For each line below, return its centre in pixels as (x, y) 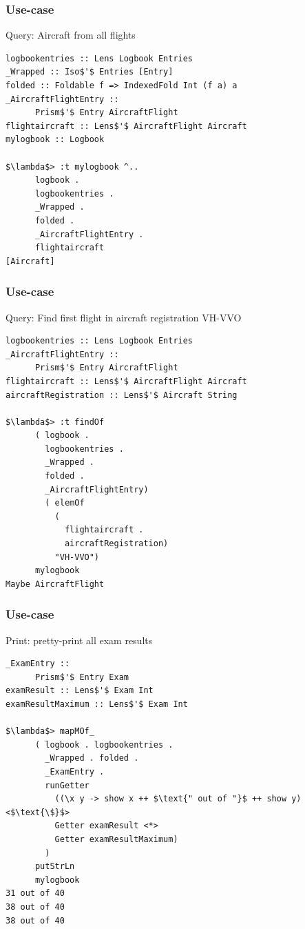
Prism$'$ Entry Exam (82, 677)
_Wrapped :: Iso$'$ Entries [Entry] (90, 72)
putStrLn (55, 867)
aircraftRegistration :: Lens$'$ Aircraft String (122, 395)
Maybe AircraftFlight (55, 584)
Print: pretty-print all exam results (79, 640)
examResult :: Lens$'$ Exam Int (80, 691)
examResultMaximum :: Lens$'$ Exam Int (97, 704)
